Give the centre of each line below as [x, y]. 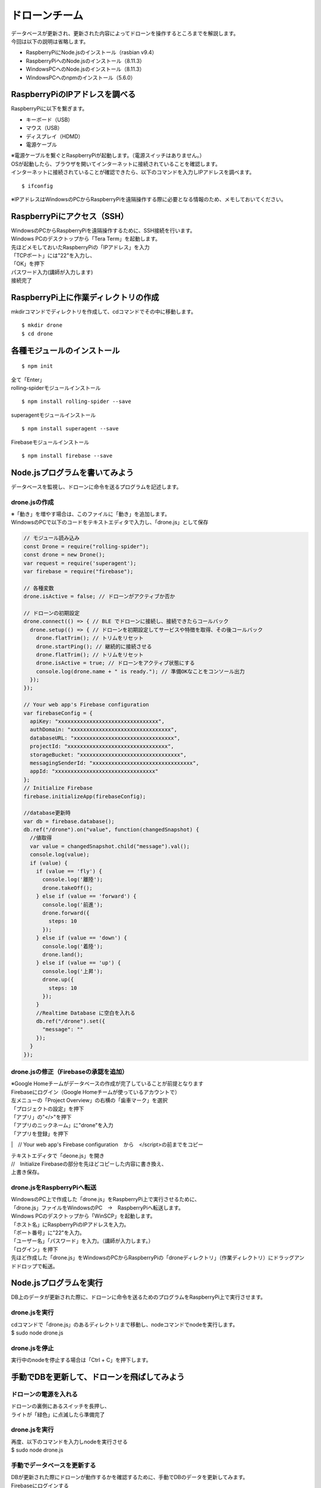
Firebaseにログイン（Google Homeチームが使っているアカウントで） [96, 1092]
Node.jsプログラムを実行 [57, 1283]
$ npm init [37, 366]
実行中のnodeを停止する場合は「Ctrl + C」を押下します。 [81, 1360]
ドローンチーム [47, 15]
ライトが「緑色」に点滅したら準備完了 [58, 1414]
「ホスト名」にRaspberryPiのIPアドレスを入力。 [70, 1224]
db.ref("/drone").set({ [70, 1021]
